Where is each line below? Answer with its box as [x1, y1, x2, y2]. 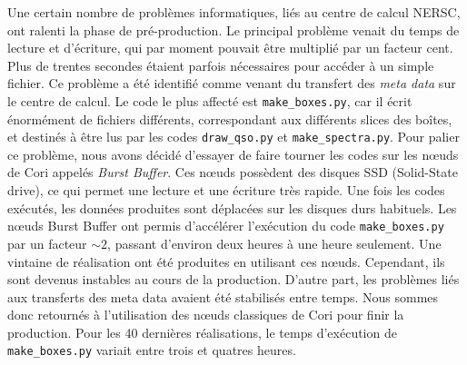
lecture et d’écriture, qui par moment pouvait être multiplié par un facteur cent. [7, 38, 453, 57]
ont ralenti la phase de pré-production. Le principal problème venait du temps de [7, 20, 460, 39]
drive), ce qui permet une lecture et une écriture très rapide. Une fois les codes [7, 181, 445, 200]
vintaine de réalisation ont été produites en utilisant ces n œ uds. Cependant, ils [7, 252, 445, 271]
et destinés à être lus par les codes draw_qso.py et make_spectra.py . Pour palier [7, 127, 460, 146]
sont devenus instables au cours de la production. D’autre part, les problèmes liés [7, 270, 460, 289]
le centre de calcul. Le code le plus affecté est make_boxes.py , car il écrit [7, 91, 412, 110]
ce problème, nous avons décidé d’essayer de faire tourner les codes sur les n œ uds [7, 144, 459, 163]
